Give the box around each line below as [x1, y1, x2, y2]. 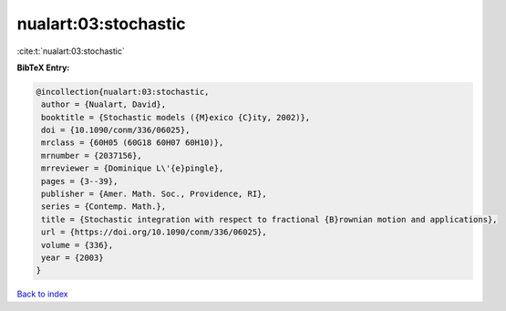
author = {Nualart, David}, [41, 99, 167, 109]
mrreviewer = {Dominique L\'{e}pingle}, [41, 163, 224, 173]
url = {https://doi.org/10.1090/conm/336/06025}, [41, 227, 268, 237]
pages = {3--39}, [41, 176, 119, 186]
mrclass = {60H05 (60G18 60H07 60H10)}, [41, 138, 224, 148]
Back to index [16, 288, 68, 300]
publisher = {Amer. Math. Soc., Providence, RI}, [41, 189, 268, 200]
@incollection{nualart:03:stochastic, [36, 87, 210, 97]
